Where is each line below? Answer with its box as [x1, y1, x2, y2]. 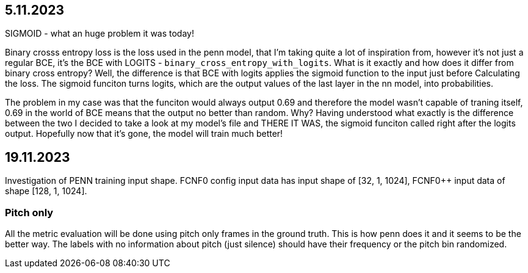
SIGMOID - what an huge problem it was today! [5, 28, 194, 39]
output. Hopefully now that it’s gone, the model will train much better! [5, 128, 283, 139]
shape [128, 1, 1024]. [5, 186, 87, 197]
